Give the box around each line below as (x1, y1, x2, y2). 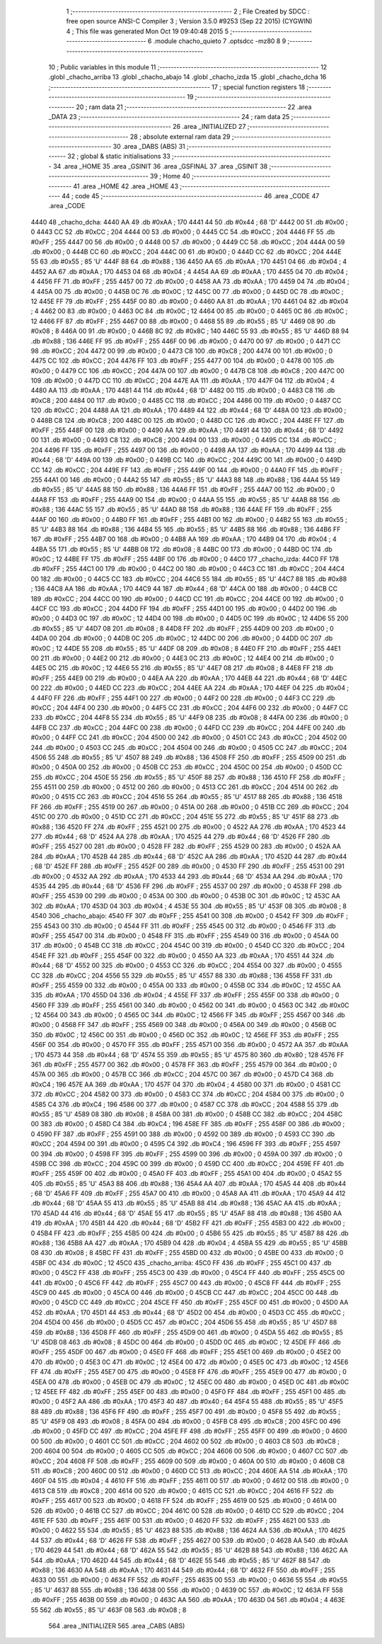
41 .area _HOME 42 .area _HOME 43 (73, 181, 179, 191)
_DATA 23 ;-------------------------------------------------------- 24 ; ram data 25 (48, 112, 290, 120)
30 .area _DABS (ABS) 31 (112, 142, 185, 151)
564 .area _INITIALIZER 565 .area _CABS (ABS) (48, 1621, 185, 1630)
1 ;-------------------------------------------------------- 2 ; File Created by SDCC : (66, 7, 311, 16)
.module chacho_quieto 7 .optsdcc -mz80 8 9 (153, 37, 286, 45)
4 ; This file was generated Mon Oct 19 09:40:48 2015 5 (66, 27, 229, 35)
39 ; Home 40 (149, 172, 190, 181)
